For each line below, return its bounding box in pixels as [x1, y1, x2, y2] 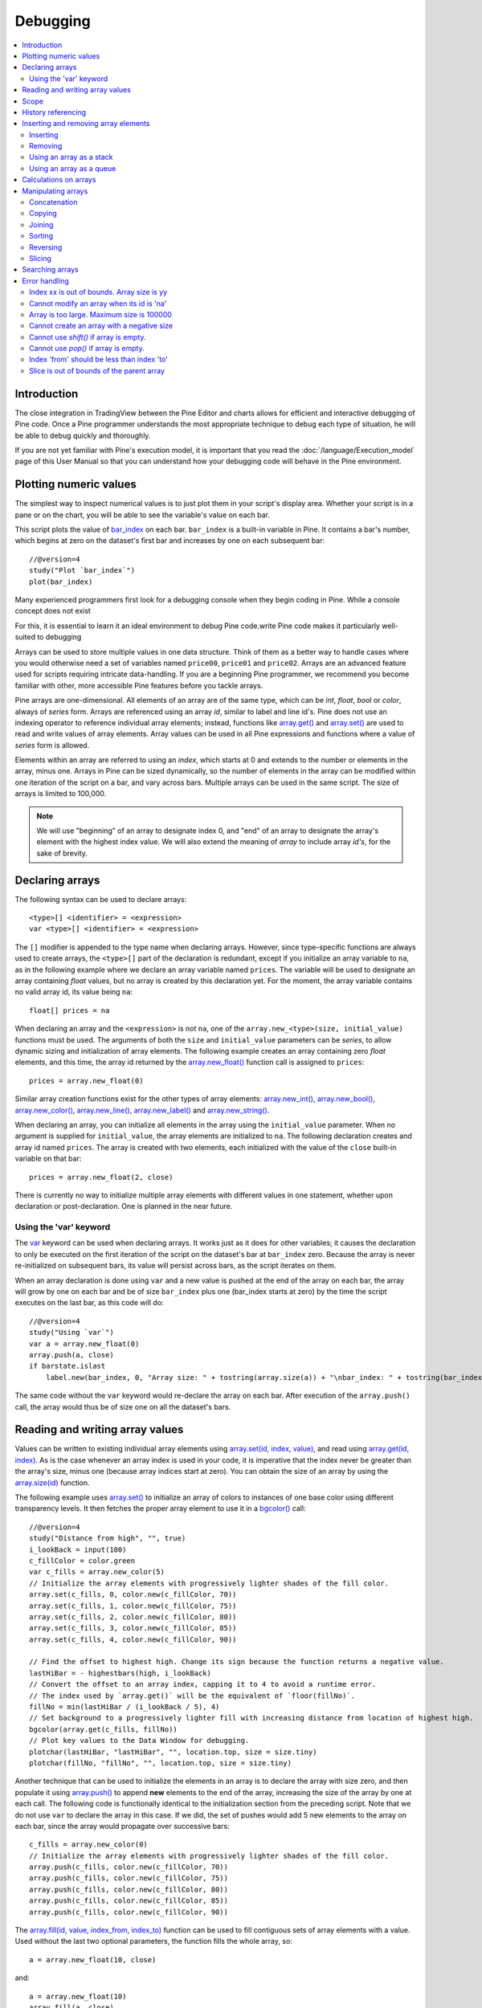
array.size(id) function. [14, 1478, 90, 1488]
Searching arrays [22, 265, 80, 275]
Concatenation [29, 198, 78, 207]
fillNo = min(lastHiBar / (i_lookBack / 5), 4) [29, 1703, 220, 1712]
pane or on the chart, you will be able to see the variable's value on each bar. [14, 510, 271, 520]
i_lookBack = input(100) [29, 1545, 127, 1554]
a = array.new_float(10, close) [29, 1955, 157, 1964]
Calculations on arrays [22, 175, 96, 185]
